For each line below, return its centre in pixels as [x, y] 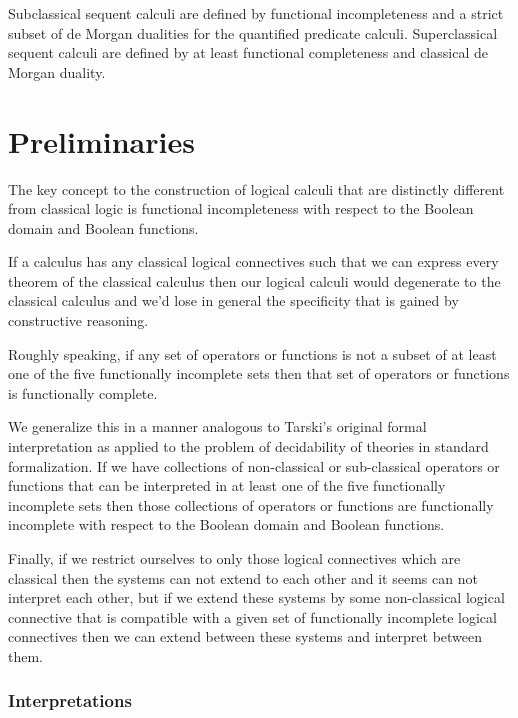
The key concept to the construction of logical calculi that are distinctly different [256, 188]
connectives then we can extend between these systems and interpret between [245, 636]
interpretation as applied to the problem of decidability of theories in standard [248, 446]
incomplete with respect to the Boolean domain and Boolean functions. [226, 524]
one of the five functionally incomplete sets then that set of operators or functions [259, 373]
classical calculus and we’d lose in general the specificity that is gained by [233, 300]
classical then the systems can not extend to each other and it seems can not [243, 577]
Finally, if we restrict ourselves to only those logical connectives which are [234, 558]
